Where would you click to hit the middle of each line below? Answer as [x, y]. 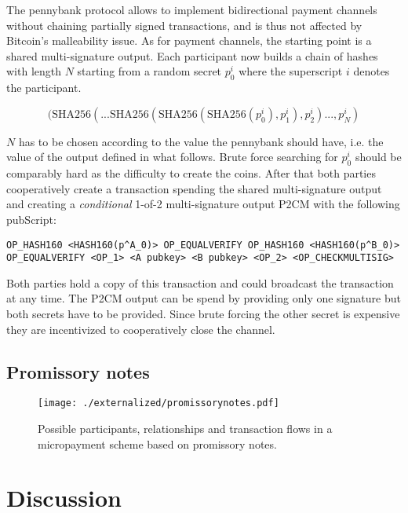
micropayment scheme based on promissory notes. [157, 443]
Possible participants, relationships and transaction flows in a [185, 429]
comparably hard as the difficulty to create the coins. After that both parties [191, 173]
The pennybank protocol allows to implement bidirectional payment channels [192, 9]
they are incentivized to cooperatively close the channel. [141, 329]
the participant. [44, 88]
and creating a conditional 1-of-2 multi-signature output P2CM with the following [203, 204]
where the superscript [291, 71]
